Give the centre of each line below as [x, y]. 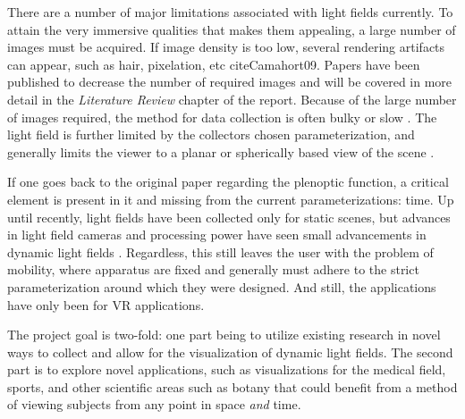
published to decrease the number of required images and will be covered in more [230, 82]
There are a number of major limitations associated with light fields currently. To [230, 12]
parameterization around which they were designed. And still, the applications [222, 286]
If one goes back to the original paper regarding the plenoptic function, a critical [228, 182]
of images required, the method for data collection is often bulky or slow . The [222, 117]
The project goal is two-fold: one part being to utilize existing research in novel [224, 335]
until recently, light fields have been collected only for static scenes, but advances [229, 217]
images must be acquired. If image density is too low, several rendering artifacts [226, 47]
